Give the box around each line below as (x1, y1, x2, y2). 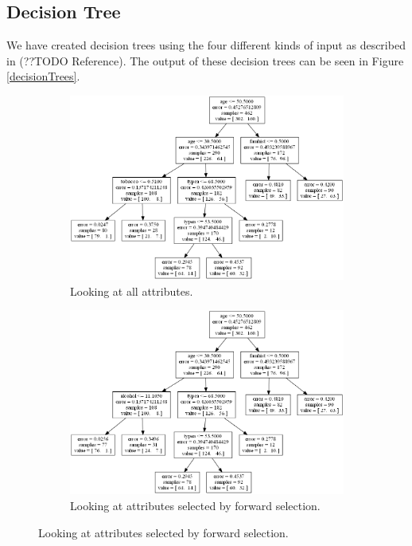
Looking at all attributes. (70, 282, 193, 299)
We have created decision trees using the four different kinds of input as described (6, 37, 406, 53)
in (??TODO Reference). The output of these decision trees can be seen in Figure (6, 52, 404, 69)
